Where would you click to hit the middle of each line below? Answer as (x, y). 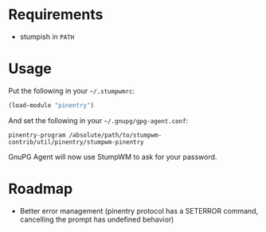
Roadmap (41, 189)
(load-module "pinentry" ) (51, 105)
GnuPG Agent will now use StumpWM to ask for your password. (113, 157)
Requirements (56, 15)
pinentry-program (37, 135)
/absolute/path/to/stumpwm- (115, 135)
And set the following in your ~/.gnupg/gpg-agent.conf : (98, 120)
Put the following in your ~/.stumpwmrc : (72, 91)
